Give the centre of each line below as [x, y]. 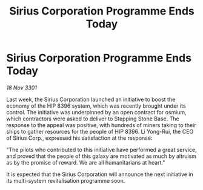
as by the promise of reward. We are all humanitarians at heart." [86, 162]
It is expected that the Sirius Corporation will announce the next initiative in [100, 174]
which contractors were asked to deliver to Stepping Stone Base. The [93, 119]
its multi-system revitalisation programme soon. [66, 180]
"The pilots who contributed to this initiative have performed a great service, [101, 149]
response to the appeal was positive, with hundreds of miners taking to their [101, 125]
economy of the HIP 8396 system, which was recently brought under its [96, 106]
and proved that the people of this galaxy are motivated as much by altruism [101, 156]
